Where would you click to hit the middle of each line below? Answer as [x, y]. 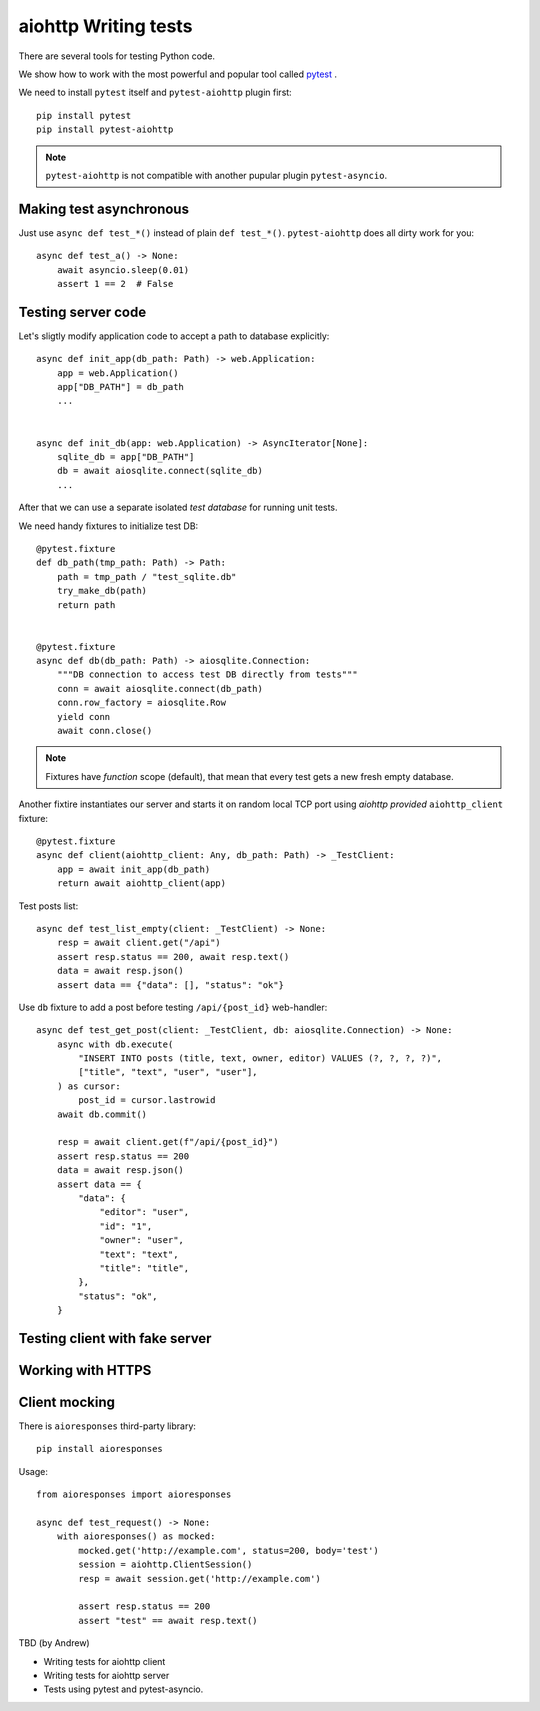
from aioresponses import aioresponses [134, 1494]
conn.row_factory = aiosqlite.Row [141, 703]
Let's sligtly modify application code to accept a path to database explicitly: [174, 336]
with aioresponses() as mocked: [136, 1536]
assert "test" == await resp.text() [168, 1620]
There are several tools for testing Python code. [116, 56]
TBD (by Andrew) [54, 1643]
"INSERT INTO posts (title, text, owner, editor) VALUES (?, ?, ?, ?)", [260, 1058]
